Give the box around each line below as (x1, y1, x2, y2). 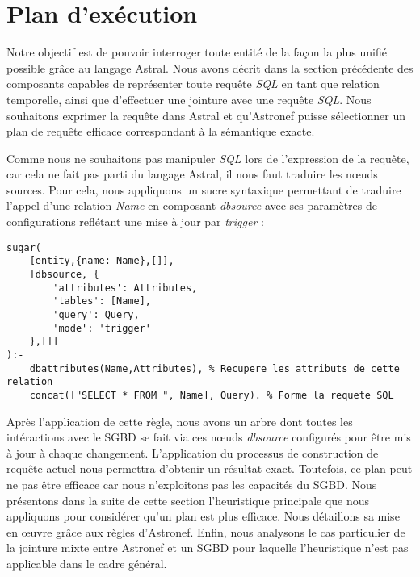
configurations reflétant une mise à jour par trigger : (6, 213, 264, 230)
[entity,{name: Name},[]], (29, 255, 174, 267)
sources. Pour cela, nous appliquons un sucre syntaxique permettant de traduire (6, 181, 401, 198)
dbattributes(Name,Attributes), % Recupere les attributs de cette (29, 362, 400, 374)
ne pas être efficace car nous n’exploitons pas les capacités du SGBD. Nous (6, 475, 377, 492)
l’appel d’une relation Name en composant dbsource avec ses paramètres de (6, 197, 377, 214)
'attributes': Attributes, (52, 282, 198, 294)
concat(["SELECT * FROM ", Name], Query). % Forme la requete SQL (29, 389, 394, 401)
